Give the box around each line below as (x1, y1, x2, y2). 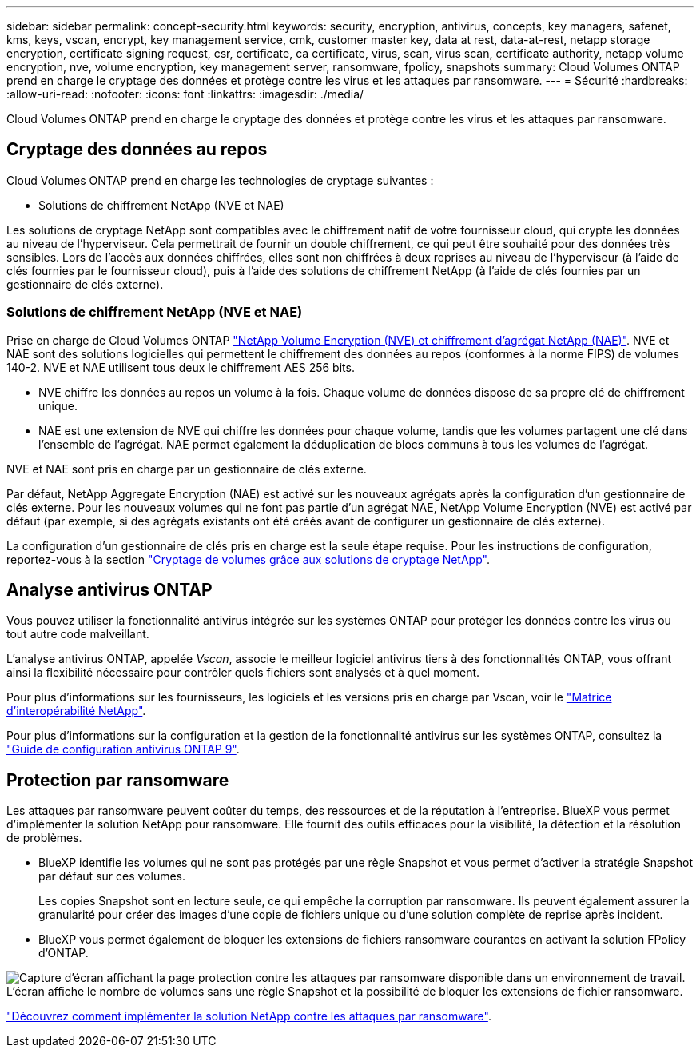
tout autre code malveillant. (6, 627, 149, 641)
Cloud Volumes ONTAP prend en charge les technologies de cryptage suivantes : (6, 173, 434, 187)
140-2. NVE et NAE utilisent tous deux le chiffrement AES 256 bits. (6, 360, 355, 374)
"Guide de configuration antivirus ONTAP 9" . (6, 742, 240, 757)
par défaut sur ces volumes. (38, 869, 186, 884)
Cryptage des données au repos (6, 139, 268, 160)
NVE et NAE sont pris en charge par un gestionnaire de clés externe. (6, 461, 367, 476)
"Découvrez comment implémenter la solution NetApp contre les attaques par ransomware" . (6, 1009, 491, 1024)
